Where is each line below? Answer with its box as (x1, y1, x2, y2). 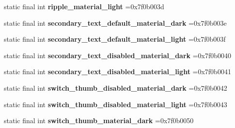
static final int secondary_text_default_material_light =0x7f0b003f (4, 34, 226, 44)
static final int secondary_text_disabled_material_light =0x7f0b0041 (4, 66, 231, 77)
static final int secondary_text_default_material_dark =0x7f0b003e (4, 17, 227, 28)
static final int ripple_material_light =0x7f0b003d (4, 1, 164, 11)
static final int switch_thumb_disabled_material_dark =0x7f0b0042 (4, 82, 227, 93)
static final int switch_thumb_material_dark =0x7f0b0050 (4, 115, 194, 126)
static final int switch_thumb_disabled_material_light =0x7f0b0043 (4, 99, 227, 109)
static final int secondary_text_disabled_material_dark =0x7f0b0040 (4, 50, 232, 60)
